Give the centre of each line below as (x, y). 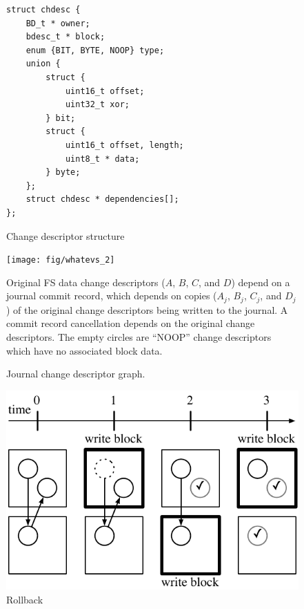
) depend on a (261, 282)
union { (43, 64)
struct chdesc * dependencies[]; (102, 199)
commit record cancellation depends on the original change (131, 323)
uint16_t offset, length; (124, 145)
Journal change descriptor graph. (76, 374)
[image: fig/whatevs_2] (61, 260)
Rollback (25, 599)
